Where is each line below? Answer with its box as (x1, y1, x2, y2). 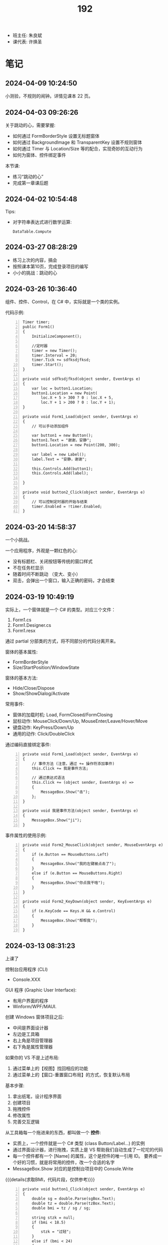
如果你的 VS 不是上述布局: (5, 1055, 60, 1061)
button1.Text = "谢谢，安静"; (31, 438, 92, 443)
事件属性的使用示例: (5, 832, 47, 838)
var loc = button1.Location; (31, 386, 93, 391)
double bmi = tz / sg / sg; (31, 1205, 91, 1210)
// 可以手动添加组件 (31, 424, 69, 429)
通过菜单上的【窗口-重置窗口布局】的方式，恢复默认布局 (12, 1072, 131, 1078)
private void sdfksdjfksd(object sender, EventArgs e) (22, 376, 141, 381)
